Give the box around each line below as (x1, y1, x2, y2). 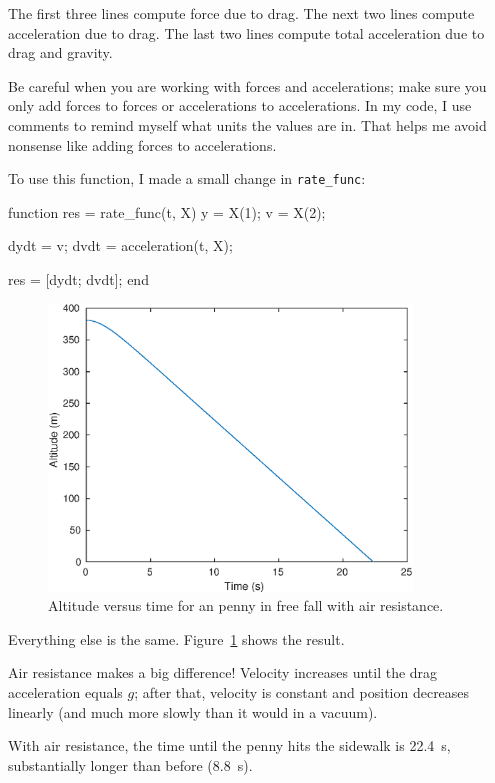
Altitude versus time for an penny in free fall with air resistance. (48, 595, 444, 616)
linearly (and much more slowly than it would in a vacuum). (8, 701, 378, 722)
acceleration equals (8, 681, 123, 702)
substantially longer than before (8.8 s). (8, 754, 253, 775)
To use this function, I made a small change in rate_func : (8, 168, 366, 189)
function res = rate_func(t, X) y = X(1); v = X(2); (8, 201, 326, 222)
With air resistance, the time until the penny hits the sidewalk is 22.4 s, (8, 735, 451, 756)
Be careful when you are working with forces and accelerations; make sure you (8, 75, 487, 96)
